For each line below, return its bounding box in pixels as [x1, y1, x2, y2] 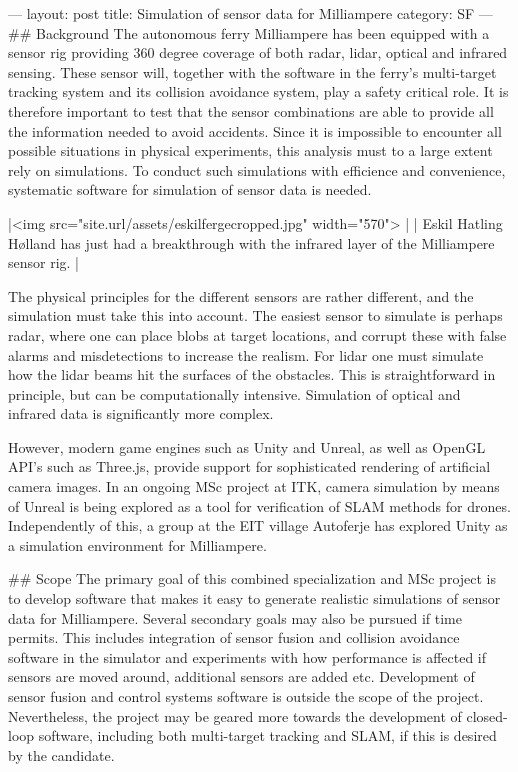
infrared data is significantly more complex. [8, 403, 274, 424]
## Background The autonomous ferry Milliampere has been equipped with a [8, 22, 490, 43]
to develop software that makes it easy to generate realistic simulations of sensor [8, 588, 501, 609]
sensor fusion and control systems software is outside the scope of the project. [8, 686, 484, 706]
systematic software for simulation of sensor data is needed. [8, 179, 372, 200]
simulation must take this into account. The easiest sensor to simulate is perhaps [8, 305, 503, 326]
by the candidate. [8, 744, 115, 765]
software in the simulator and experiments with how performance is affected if [8, 646, 487, 667]
